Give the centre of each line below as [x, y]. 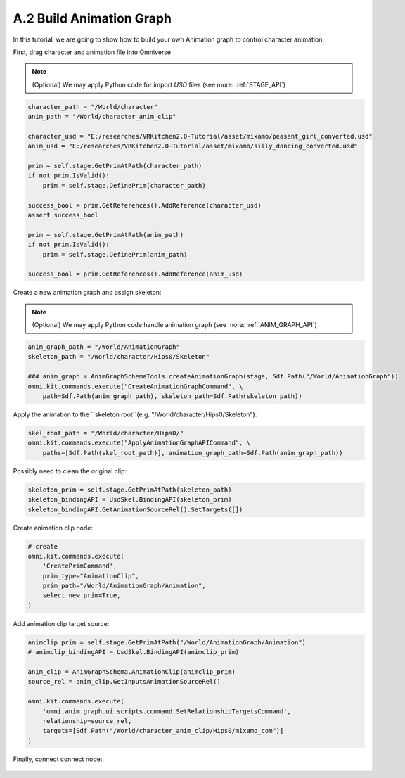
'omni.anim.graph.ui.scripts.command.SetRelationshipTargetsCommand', [167, 711]
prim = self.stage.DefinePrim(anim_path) [115, 254]
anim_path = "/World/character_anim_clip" [102, 117]
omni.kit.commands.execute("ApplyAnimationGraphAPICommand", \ [139, 443]
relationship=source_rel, [87, 721]
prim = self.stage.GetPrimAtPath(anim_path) [106, 235]
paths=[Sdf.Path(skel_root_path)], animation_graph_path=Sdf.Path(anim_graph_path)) [193, 453]
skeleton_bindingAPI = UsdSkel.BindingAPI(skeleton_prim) [130, 500]
